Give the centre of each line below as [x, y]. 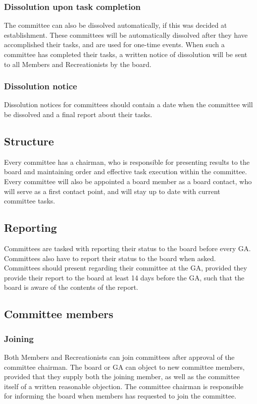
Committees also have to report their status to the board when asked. [110, 258]
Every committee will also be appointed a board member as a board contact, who [128, 181]
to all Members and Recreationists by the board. [78, 64]
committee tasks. [30, 201]
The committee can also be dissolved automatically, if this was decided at [116, 25]
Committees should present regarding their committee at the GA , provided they [126, 268]
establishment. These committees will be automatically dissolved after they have [126, 34]
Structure [29, 141]
